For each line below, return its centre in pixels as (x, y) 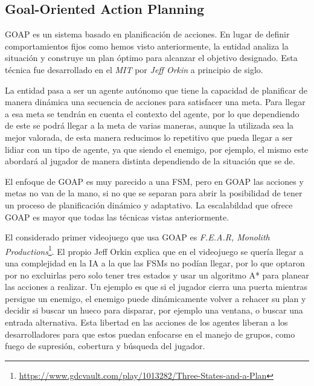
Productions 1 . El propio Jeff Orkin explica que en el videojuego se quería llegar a (154, 250)
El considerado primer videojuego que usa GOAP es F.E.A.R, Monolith (137, 237)
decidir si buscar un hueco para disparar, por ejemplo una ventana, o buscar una (154, 310)
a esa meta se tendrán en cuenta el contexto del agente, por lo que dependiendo (152, 113)
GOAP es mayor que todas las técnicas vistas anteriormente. (117, 217)
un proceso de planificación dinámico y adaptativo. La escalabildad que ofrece (149, 204)
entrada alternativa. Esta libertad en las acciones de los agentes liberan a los (146, 322)
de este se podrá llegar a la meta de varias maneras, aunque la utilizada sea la (149, 125)
